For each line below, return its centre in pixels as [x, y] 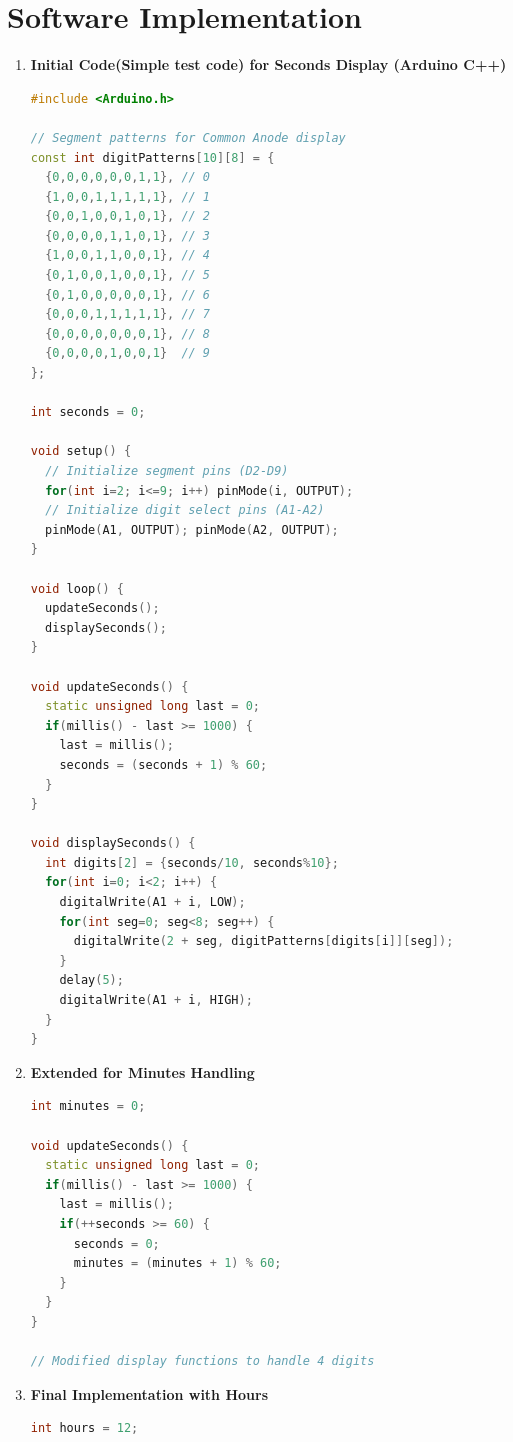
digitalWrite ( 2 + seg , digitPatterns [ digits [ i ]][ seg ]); [263, 941]
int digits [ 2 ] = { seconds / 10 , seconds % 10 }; [192, 862]
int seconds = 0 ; [88, 412]
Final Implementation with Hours [149, 1393]
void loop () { [77, 588]
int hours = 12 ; [84, 1428]
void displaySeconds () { [113, 843]
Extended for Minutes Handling [142, 1071]
